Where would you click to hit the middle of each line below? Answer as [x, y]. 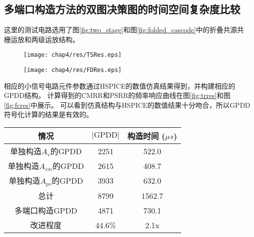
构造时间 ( [146, 136]
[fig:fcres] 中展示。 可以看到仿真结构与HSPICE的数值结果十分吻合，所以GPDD [127, 105]
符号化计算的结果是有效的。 [48, 114]
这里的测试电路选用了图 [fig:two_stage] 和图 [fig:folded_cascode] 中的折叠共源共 [124, 30]
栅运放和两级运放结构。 [42, 39]
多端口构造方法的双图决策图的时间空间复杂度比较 [122, 9]
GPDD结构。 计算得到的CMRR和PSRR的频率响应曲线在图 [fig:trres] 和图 [117, 95]
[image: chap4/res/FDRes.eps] [73, 70]
